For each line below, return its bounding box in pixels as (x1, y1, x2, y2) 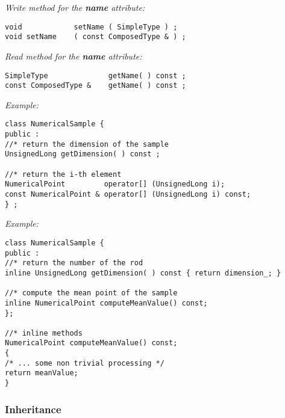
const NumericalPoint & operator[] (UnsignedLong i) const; (5, 190, 251, 198)
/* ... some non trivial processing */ (5, 358, 164, 367)
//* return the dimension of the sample (5, 140, 169, 149)
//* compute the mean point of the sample (5, 289, 178, 298)
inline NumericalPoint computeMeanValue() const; (5, 298, 208, 307)
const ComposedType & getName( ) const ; (5, 81, 186, 90)
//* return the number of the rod (5, 259, 143, 268)
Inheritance (5, 401, 61, 416)
